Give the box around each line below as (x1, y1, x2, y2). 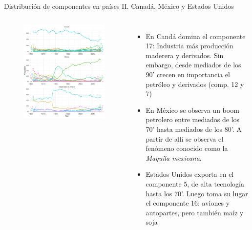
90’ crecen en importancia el (146, 69, 230, 79)
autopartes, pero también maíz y (146, 207, 244, 217)
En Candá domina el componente (146, 31, 246, 41)
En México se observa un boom (146, 105, 239, 115)
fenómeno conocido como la (146, 143, 228, 153)
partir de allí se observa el (146, 133, 224, 144)
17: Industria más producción (146, 41, 233, 51)
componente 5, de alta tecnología (146, 178, 244, 188)
